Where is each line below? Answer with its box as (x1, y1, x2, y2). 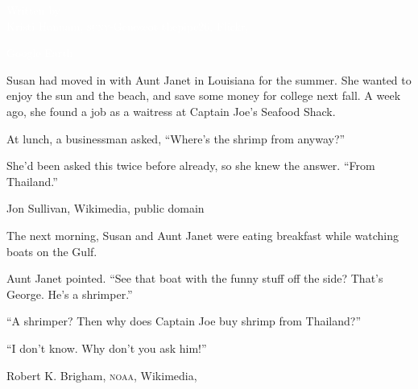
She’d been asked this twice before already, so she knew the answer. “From (6, 157, 375, 174)
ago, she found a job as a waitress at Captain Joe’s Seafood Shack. (6, 102, 336, 119)
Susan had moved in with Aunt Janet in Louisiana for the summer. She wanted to (6, 71, 412, 88)
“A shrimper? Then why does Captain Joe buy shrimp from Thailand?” (6, 312, 362, 329)
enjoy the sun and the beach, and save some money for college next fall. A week (6, 87, 401, 104)
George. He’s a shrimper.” (6, 285, 133, 302)
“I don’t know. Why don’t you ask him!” (6, 339, 207, 356)
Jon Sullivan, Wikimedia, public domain (6, 200, 205, 217)
